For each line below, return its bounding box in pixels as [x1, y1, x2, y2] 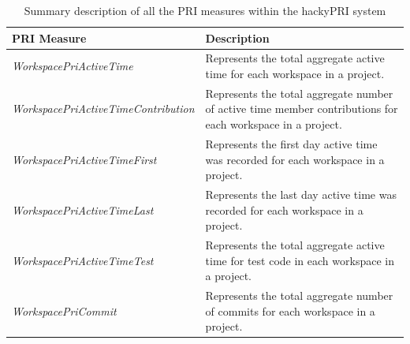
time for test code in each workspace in [205, 252, 394, 268]
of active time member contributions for [205, 100, 398, 117]
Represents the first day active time [205, 135, 378, 151]
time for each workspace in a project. [205, 65, 385, 82]
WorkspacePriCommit [12, 302, 117, 319]
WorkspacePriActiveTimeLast [12, 201, 154, 218]
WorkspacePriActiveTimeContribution [12, 100, 195, 117]
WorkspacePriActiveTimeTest [12, 252, 154, 268]
